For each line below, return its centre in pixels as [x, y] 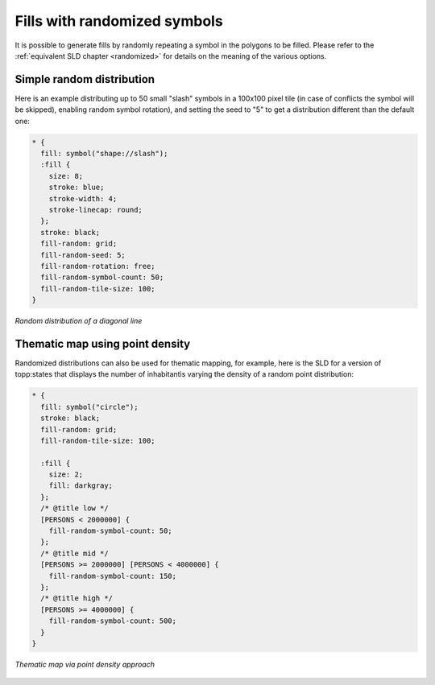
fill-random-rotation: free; [98, 266]
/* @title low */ [75, 508]
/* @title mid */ [75, 553]
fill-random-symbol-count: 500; [113, 621]
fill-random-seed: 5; [83, 255]
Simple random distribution [85, 79]
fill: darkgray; [81, 486]
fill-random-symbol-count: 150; [113, 576]
